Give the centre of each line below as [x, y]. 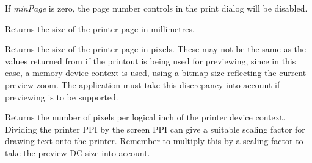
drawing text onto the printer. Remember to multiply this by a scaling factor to [154, 141]
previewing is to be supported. [62, 96]
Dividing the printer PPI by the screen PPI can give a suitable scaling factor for [155, 129]
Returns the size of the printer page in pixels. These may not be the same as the [156, 49]
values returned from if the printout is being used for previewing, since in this [151, 61]
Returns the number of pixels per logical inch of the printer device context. [145, 117]
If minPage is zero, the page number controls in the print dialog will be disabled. [156, 8]
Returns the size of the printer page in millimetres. [100, 28]
